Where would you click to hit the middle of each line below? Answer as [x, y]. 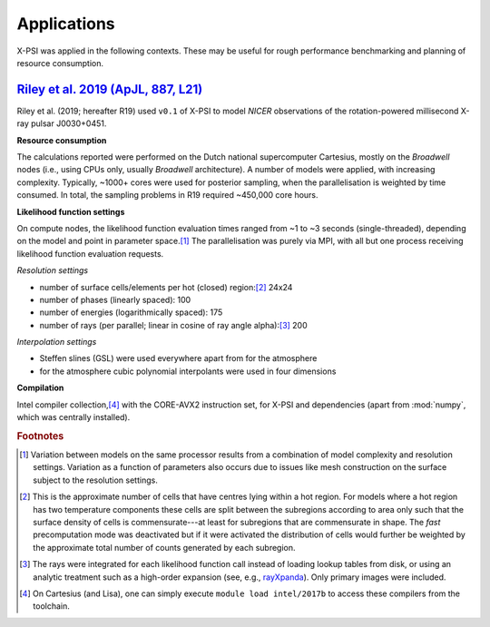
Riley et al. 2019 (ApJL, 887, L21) [110, 89]
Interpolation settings [57, 342]
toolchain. [51, 606]
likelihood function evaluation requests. [90, 253]
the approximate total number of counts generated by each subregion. [164, 547]
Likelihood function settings [71, 211]
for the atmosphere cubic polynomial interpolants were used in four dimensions [188, 371]
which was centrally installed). [73, 417]
